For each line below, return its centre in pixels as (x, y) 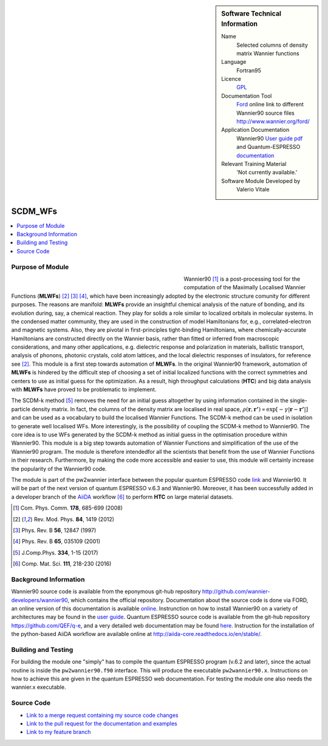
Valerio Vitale (253, 190)
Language (234, 62)
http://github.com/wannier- (236, 592)
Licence (231, 79)
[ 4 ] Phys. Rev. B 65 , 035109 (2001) (56, 541)
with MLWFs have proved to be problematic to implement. (84, 389)
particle (21, 409)
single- (299, 400)
